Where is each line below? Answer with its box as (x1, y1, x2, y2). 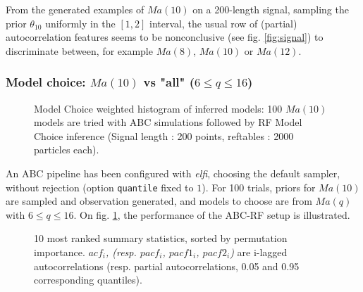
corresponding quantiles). (34, 272, 142, 287)
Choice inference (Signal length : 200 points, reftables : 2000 (34, 128, 294, 143)
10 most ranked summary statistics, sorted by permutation (34, 231, 288, 246)
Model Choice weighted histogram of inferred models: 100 (34, 101, 283, 115)
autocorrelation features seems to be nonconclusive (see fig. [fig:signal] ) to (6, 30, 324, 44)
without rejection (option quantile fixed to (6, 179, 194, 194)
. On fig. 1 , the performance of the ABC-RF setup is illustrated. (73, 207, 350, 222)
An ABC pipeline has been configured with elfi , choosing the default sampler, (6, 165, 340, 180)
